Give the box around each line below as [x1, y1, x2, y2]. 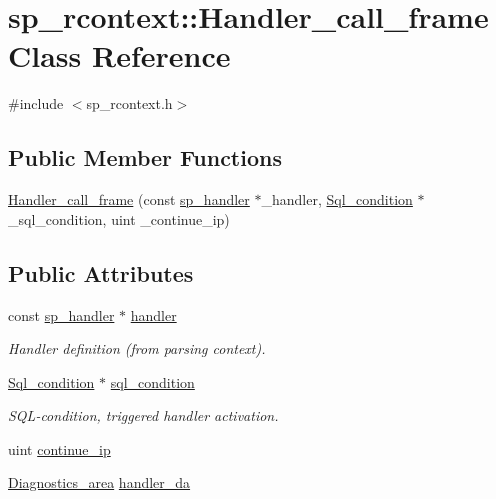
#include [8, 93, 64, 114]
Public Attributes [8, 257, 194, 288]
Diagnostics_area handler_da [8, 472, 191, 493]
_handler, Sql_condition [261, 189, 413, 210]
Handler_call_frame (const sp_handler [8, 189, 250, 210]
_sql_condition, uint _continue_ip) [8, 208, 230, 229]
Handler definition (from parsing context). [8, 338, 266, 359]
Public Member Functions [8, 142, 282, 173]
